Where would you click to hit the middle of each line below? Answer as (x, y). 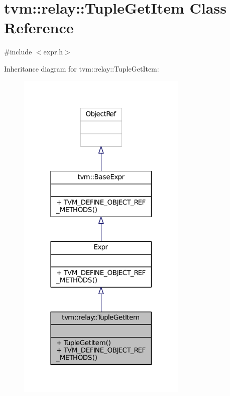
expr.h (53, 52)
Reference (39, 27)
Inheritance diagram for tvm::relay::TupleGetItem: (82, 68)
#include (18, 52)
